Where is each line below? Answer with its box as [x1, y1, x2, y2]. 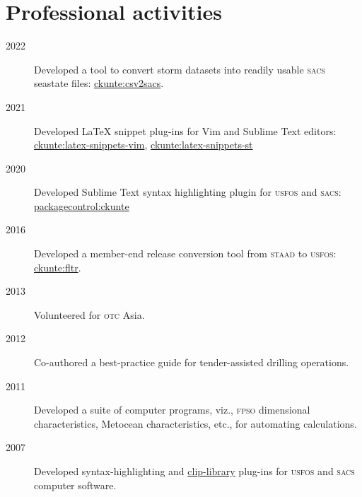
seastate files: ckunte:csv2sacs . [34, 76, 164, 90]
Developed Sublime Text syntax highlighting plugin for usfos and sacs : [34, 185, 341, 199]
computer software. [34, 477, 117, 492]
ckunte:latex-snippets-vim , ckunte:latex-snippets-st [34, 137, 253, 152]
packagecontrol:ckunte [34, 198, 129, 213]
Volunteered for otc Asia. [34, 307, 145, 322]
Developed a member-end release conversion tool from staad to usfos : [34, 246, 337, 261]
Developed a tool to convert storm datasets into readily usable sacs [34, 62, 325, 76]
